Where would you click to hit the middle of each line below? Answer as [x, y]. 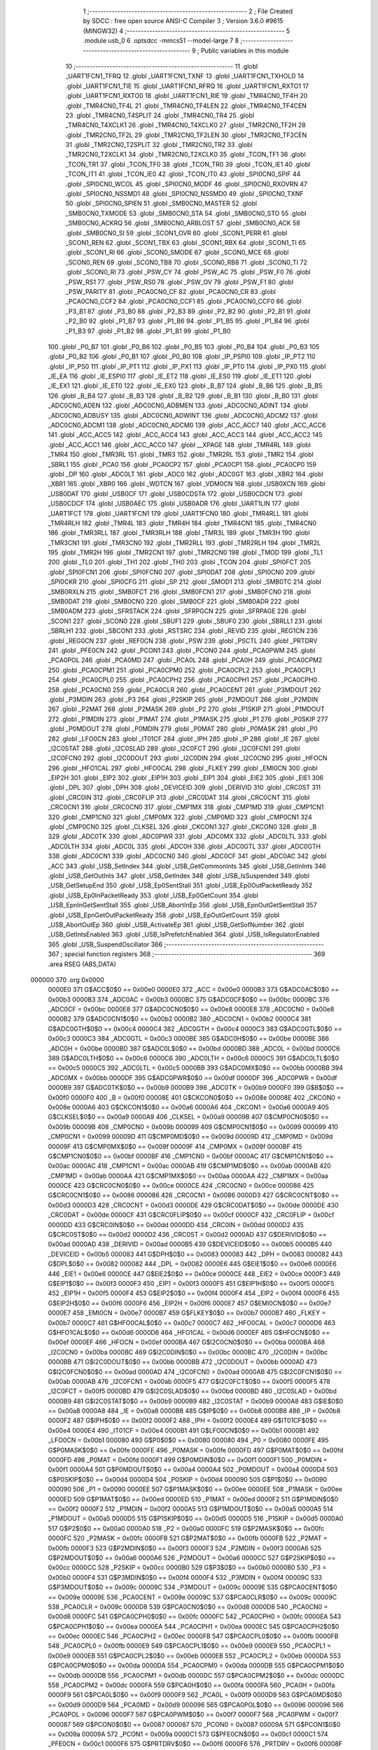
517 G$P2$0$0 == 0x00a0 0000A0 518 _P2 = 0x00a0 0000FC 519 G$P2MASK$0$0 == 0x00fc [186, 1528]
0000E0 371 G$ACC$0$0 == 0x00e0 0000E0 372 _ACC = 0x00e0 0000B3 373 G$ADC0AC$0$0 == [194, 990]
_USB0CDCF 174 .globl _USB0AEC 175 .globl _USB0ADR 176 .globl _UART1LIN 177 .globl [174, 503]
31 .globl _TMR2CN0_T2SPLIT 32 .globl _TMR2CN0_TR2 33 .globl [159, 145]
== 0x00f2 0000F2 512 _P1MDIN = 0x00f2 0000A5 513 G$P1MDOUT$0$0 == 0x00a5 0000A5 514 [191, 1508]
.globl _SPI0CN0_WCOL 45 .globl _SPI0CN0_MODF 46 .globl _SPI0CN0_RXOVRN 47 [187, 184]
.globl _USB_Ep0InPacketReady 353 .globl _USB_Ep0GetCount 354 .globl [153, 895]
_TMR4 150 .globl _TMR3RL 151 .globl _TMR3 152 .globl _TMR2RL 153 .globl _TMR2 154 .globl [181, 454]
